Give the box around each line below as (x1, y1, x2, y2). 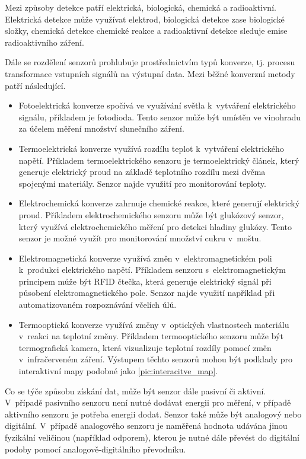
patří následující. (5, 79, 66, 91)
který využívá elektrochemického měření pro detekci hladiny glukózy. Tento (18, 220, 292, 232)
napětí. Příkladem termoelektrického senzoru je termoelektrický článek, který (18, 154, 299, 166)
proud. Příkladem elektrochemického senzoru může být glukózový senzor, (18, 208, 284, 221)
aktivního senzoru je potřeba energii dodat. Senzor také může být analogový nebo (5, 407, 302, 420)
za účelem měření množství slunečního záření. (18, 122, 184, 135)
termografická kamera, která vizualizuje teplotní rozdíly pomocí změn (18, 341, 272, 353)
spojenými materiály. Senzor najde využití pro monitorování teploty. (18, 177, 266, 189)
